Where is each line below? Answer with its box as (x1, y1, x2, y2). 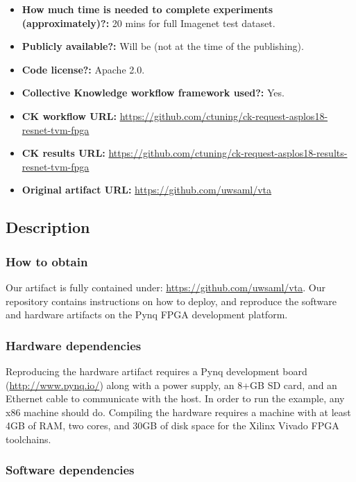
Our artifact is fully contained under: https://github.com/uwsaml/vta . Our (6, 279, 325, 294)
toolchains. (6, 431, 51, 446)
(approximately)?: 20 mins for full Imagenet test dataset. (22, 15, 276, 30)
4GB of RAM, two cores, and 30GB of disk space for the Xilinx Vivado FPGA (6, 418, 339, 433)
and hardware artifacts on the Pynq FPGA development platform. (6, 307, 288, 322)
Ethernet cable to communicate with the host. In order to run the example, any (6, 391, 345, 406)
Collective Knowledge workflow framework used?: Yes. (22, 85, 285, 100)
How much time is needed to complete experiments (22, 2, 273, 16)
